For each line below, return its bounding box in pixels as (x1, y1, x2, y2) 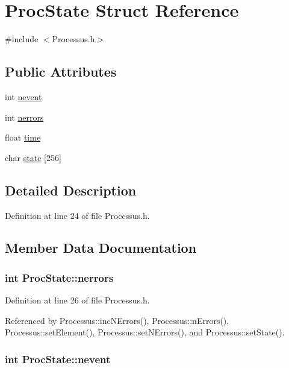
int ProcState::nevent (5, 351, 111, 366)
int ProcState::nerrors (5, 270, 114, 285)
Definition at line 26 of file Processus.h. (5, 294, 150, 306)
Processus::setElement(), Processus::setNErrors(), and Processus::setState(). (5, 326, 285, 338)
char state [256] (5, 151, 61, 163)
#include (5, 33, 39, 45)
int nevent (5, 90, 42, 103)
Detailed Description (5, 180, 137, 199)
